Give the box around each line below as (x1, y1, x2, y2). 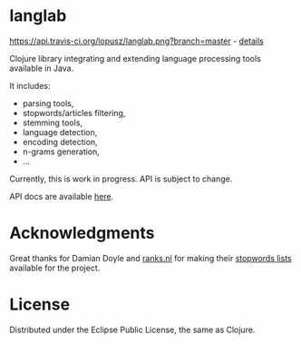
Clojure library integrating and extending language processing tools (9, 53, 261, 64)
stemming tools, (22, 117, 83, 128)
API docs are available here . (9, 191, 114, 201)
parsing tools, (22, 97, 74, 109)
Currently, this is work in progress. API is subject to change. (9, 173, 233, 184)
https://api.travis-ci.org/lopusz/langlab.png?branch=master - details (9, 35, 265, 46)
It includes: (9, 80, 51, 91)
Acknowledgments (9, 223, 156, 243)
